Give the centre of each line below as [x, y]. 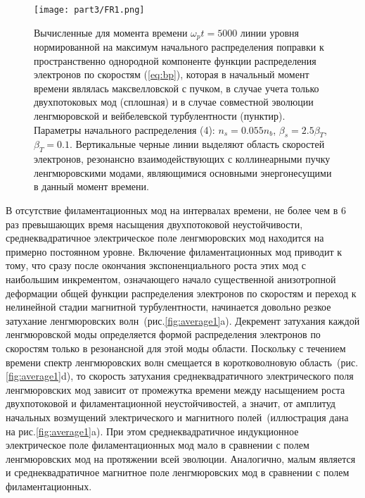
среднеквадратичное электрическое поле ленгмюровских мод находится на [165, 238]
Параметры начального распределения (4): [124, 129]
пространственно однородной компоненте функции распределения [175, 60]
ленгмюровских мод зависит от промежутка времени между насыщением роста [175, 389]
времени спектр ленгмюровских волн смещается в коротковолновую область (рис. [182, 362]
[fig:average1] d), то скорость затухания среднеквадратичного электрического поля [180, 376]
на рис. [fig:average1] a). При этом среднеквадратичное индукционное [152, 431]
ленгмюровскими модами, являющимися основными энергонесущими [183, 172]
